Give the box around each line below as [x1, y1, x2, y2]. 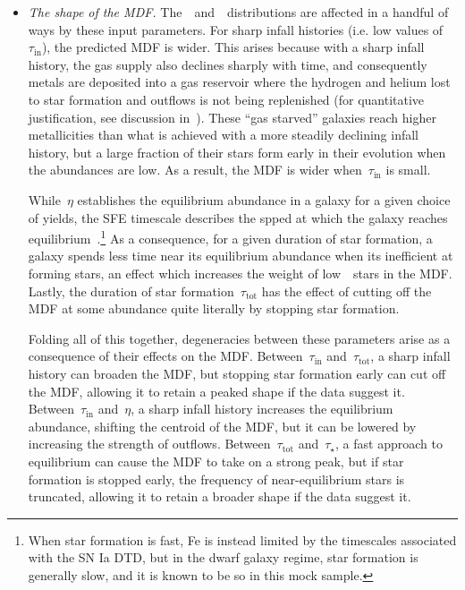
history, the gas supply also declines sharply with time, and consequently [28, 55, 427, 73]
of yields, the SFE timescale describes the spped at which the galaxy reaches [28, 208, 448, 227]
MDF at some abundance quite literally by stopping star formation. [28, 299, 400, 318]
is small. [385, 160, 431, 179]
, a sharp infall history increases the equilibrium [131, 399, 393, 418]
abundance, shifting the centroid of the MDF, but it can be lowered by [28, 416, 417, 435]
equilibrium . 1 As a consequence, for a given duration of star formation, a [28, 227, 433, 247]
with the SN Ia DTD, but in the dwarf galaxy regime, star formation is [28, 548, 418, 567]
